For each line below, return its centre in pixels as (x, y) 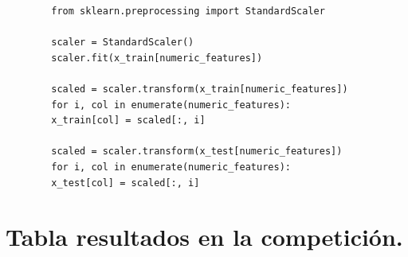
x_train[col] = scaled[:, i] (128, 121)
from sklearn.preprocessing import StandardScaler (188, 11)
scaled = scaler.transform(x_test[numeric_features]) (197, 152)
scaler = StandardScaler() (123, 43)
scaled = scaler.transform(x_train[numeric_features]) (200, 89)
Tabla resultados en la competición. (204, 237)
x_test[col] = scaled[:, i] (126, 183)
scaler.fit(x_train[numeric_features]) (157, 58)
